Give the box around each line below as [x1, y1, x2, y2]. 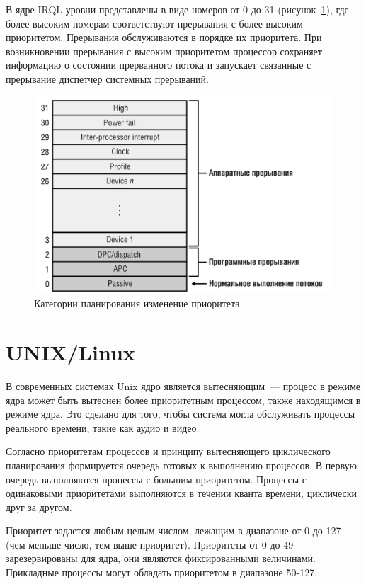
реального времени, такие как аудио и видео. [6, 420, 200, 435]
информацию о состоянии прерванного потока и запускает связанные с [6, 57, 311, 72]
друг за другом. [6, 499, 72, 514]
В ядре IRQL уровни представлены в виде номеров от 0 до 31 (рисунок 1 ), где [6, 2, 349, 16]
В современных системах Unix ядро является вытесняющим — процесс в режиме [6, 378, 361, 393]
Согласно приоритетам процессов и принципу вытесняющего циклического [6, 444, 331, 459]
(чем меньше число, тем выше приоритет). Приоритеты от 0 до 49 [6, 537, 294, 551]
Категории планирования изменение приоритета [34, 296, 240, 311]
